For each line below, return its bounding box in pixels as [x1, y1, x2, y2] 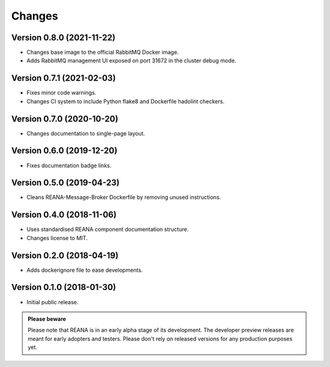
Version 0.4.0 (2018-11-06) [11, 209, 117, 220]
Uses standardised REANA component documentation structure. [26, 226, 189, 233]
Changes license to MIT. [26, 234, 88, 241]
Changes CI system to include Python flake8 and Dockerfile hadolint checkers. [26, 98, 225, 105]
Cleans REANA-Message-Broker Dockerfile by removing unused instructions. [26, 194, 221, 201]
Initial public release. [26, 298, 79, 305]
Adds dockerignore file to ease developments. [26, 266, 143, 274]
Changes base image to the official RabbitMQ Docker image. [26, 49, 179, 56]
